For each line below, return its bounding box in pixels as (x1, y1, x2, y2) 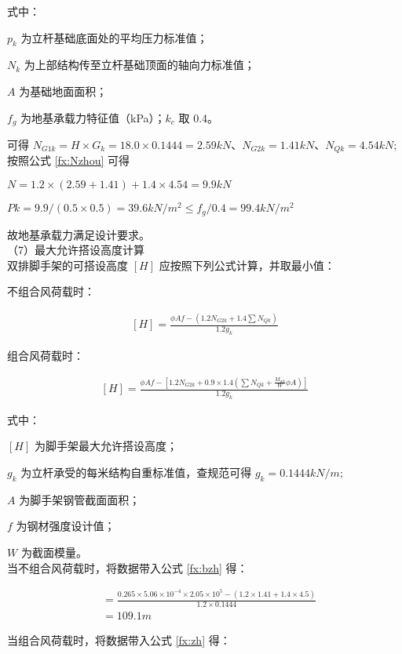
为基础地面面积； (19, 82, 108, 99)
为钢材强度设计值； (16, 518, 115, 534)
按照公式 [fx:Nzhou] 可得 (7, 152, 130, 169)
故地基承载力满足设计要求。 (7, 226, 150, 242)
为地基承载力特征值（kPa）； (20, 109, 166, 125)
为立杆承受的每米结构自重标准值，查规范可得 (20, 464, 252, 481)
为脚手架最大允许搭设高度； (34, 438, 177, 454)
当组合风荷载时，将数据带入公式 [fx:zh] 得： (7, 632, 231, 649)
